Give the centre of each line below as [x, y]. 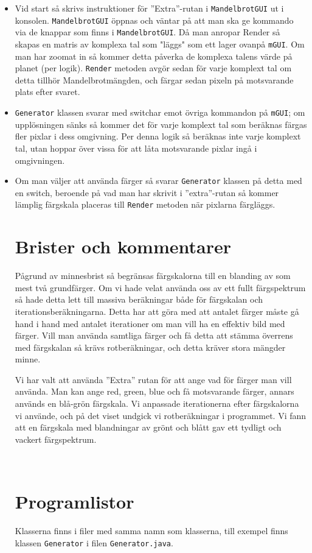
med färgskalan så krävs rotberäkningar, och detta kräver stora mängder [150, 347]
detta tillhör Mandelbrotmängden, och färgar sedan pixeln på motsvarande [154, 79]
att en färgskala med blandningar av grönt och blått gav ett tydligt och [148, 427]
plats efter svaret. [47, 92]
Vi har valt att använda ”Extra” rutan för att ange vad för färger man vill [153, 379]
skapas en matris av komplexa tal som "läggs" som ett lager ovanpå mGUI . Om [160, 44]
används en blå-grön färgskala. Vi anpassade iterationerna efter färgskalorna [157, 403]
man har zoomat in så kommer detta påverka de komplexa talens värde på [154, 56]
